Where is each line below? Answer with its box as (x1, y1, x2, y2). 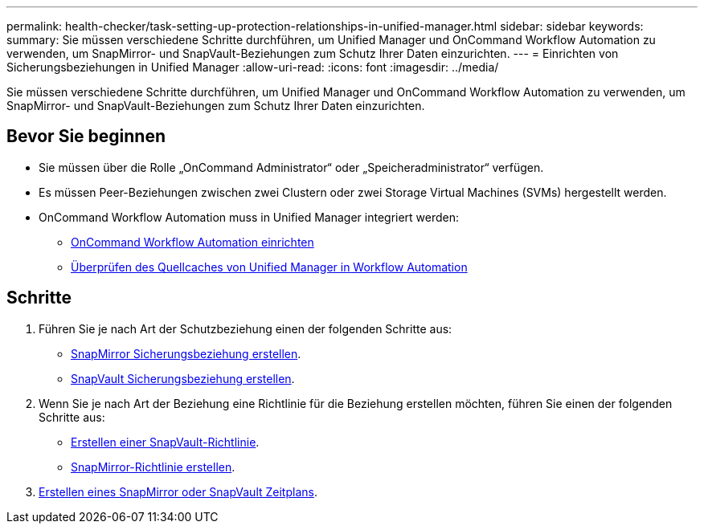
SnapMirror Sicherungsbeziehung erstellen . (71, 346, 301, 361)
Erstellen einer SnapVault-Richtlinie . (71, 434, 260, 449)
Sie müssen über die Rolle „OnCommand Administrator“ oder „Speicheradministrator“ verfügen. (39, 160, 544, 174)
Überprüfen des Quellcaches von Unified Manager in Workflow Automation (71, 259, 468, 274)
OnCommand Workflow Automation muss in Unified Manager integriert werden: (39, 210, 460, 224)
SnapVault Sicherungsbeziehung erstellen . (71, 371, 295, 385)
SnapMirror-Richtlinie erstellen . (71, 459, 235, 474)
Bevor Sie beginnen (6, 126, 166, 147)
